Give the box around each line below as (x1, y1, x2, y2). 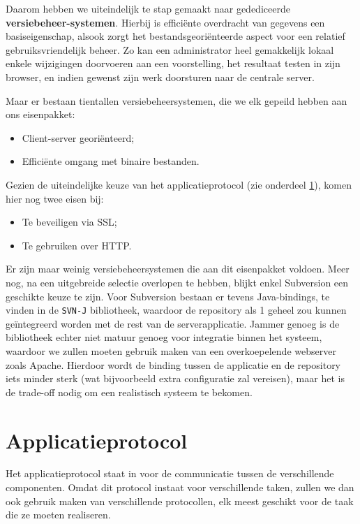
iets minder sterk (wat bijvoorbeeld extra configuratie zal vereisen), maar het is (6, 371, 345, 386)
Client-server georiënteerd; (22, 130, 135, 145)
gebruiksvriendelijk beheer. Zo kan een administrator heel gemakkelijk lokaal (6, 42, 334, 57)
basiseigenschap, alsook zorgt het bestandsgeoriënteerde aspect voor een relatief (6, 29, 345, 43)
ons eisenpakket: (6, 107, 75, 122)
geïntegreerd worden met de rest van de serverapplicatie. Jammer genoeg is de (6, 316, 340, 330)
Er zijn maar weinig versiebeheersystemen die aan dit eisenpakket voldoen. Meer (6, 261, 350, 276)
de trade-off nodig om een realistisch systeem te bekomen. (6, 384, 253, 399)
